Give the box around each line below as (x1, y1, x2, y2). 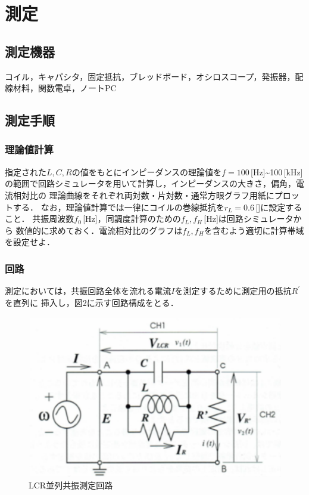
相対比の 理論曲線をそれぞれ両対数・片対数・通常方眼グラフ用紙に (13, 188, 274, 201)
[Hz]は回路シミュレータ (204, 212, 294, 225)
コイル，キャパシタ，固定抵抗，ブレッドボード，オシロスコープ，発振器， (5, 70, 295, 82)
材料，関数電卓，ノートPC (13, 82, 117, 94)
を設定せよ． (5, 236, 55, 248)
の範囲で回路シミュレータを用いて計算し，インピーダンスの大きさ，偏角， (5, 177, 296, 190)
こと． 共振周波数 (5, 212, 74, 225)
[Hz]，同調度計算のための (83, 212, 181, 225)
